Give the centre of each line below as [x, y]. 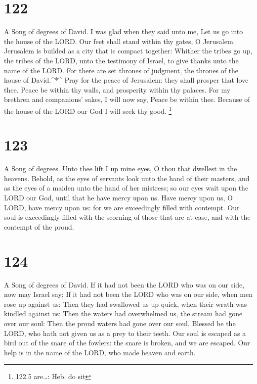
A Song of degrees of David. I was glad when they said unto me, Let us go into [124, 31]
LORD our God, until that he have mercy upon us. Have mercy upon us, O [118, 198]
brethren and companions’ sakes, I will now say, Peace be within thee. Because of [127, 99]
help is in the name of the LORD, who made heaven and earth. [100, 352]
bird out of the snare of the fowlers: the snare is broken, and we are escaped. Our [127, 343]
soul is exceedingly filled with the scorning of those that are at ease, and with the [127, 217]
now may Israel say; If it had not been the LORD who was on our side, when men [128, 294]
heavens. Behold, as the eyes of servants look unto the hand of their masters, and [127, 178]
